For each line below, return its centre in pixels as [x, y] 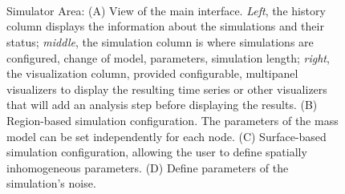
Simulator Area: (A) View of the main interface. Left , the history [166, 10]
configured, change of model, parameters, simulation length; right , [168, 57]
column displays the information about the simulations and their [165, 26]
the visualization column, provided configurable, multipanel [152, 73]
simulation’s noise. [51, 183]
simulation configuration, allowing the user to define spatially [157, 152]
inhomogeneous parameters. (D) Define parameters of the [148, 167]
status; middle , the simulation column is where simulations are [160, 41]
